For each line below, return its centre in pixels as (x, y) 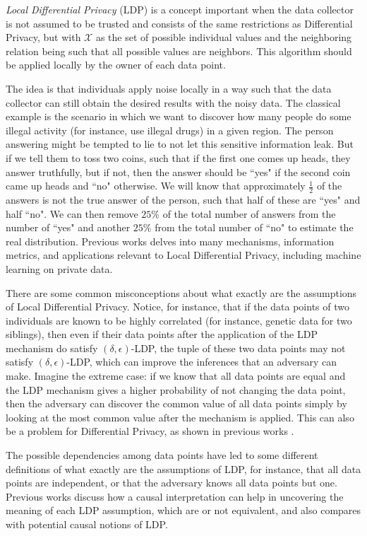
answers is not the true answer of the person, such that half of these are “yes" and (183, 199)
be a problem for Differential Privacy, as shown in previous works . (150, 431)
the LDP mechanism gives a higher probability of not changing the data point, (176, 389)
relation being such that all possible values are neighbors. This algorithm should (179, 51)
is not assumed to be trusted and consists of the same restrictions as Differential (179, 23)
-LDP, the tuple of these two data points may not (238, 348)
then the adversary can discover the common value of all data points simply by (176, 403)
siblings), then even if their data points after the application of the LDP (162, 334)
